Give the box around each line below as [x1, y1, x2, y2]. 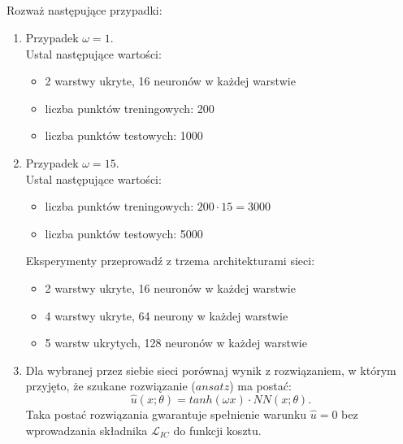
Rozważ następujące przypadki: [6, 2, 162, 19]
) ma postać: [229, 377, 292, 394]
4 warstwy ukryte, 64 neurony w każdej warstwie [45, 307, 288, 324]
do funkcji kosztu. [173, 421, 262, 438]
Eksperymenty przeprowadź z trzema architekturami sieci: [25, 252, 315, 269]
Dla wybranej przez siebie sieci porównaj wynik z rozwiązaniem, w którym [25, 361, 396, 378]
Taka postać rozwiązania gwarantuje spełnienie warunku [25, 406, 307, 423]
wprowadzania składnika [25, 421, 148, 438]
